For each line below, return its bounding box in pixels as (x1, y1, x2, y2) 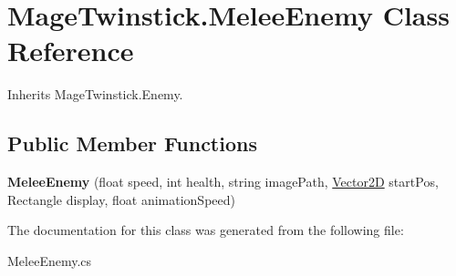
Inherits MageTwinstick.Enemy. (7, 85, 183, 104)
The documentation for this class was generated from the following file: (7, 220, 404, 240)
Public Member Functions (7, 129, 257, 158)
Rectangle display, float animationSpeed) (7, 189, 235, 209)
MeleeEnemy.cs (7, 250, 92, 270)
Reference (7, 32, 134, 69)
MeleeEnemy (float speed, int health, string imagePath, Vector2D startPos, (7, 172, 439, 191)
